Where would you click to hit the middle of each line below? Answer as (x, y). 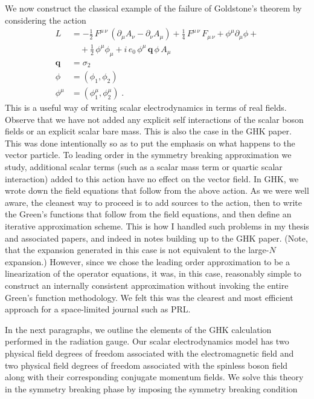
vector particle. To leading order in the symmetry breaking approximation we (148, 155)
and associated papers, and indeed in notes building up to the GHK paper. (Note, (156, 238)
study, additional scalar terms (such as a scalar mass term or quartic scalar (144, 167)
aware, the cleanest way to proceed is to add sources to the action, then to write (153, 202)
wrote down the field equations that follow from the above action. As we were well (157, 190)
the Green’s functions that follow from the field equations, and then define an (148, 214)
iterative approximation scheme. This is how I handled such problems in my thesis (157, 226)
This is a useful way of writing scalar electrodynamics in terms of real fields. (146, 107)
